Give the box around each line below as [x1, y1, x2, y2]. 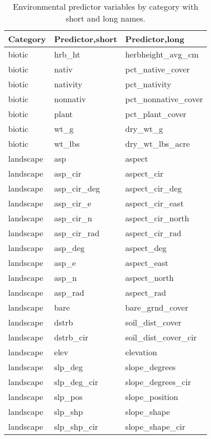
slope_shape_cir [125, 421, 185, 432]
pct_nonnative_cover [125, 93, 203, 105]
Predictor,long [125, 33, 184, 45]
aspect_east [125, 257, 168, 269]
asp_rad [54, 287, 84, 298]
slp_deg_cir [54, 376, 99, 388]
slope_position [125, 391, 178, 403]
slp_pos [54, 391, 83, 403]
